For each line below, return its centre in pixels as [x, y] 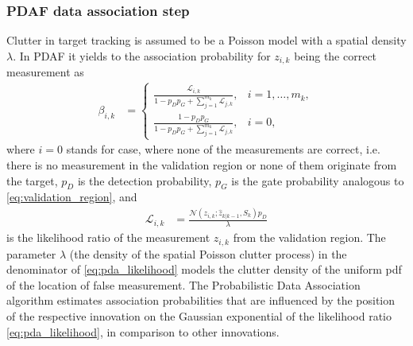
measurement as [45, 72]
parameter [31, 253]
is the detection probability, [145, 180]
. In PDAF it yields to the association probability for [142, 55]
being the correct [336, 55]
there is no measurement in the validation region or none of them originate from [202, 164]
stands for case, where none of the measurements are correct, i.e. [223, 149]
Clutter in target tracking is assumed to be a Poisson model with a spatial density [206, 40]
